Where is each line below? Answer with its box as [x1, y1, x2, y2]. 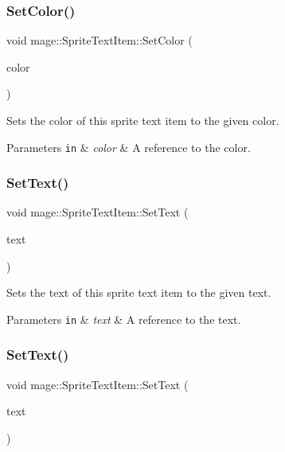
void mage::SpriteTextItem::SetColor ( [6, 32, 193, 49]
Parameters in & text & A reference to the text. [6, 310, 241, 327]
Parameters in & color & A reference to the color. [6, 138, 251, 155]
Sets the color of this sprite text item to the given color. [6, 112, 279, 128]
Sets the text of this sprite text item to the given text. [6, 284, 271, 301]
